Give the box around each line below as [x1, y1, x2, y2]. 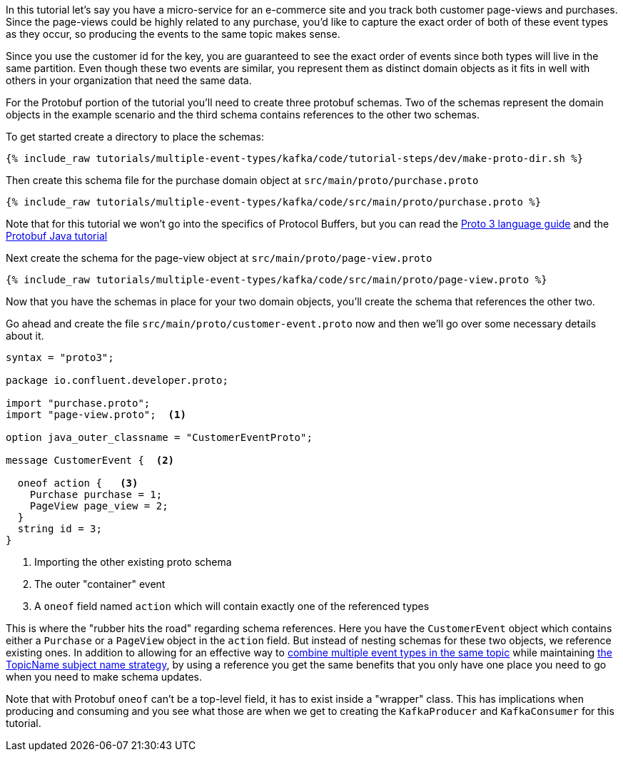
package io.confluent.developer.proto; [6, 375, 228, 386]
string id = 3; [17, 523, 102, 534]
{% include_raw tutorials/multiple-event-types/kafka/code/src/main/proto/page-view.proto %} [6, 274, 547, 285]
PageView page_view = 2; [29, 500, 168, 512]
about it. [6, 330, 44, 342]
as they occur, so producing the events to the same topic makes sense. [6, 28, 340, 40]
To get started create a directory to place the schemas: [6, 131, 264, 143]
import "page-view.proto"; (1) [6, 409, 186, 420]
